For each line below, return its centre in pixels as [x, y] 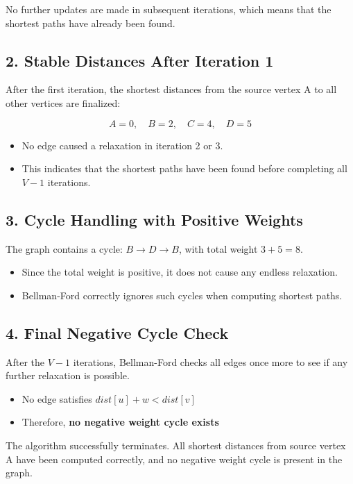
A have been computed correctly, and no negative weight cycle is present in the [174, 459]
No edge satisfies [57, 398]
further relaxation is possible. [68, 375]
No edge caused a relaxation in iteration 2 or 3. [122, 145]
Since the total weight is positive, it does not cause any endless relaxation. [180, 272]
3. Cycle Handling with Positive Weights [154, 219]
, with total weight [218, 248]
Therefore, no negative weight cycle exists [120, 422]
